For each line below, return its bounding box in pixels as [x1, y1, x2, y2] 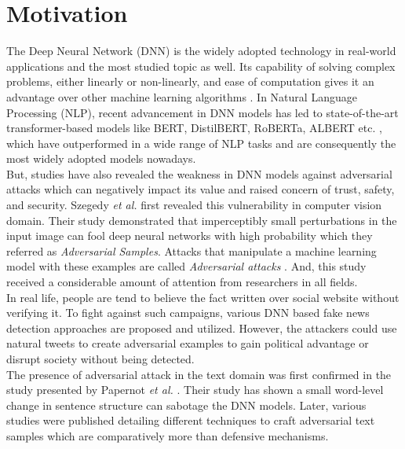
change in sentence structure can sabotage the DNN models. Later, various [6, 396, 367, 413]
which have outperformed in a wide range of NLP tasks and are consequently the [6, 134, 396, 151]
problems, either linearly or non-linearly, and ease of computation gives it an [6, 73, 374, 90]
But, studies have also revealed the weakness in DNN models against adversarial [6, 165, 392, 182]
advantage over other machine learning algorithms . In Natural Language [6, 88, 357, 105]
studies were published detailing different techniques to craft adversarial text [6, 412, 375, 429]
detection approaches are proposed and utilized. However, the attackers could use [6, 319, 397, 336]
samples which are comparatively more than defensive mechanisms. [6, 427, 329, 443]
